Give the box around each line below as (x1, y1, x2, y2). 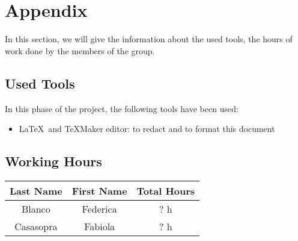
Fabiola (84, 219, 115, 233)
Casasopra (14, 219, 58, 233)
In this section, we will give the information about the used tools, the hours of (5, 33, 293, 45)
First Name (71, 183, 127, 198)
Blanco (21, 201, 50, 216)
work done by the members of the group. (5, 44, 155, 57)
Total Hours (136, 183, 195, 198)
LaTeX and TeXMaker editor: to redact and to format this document (19, 122, 275, 135)
